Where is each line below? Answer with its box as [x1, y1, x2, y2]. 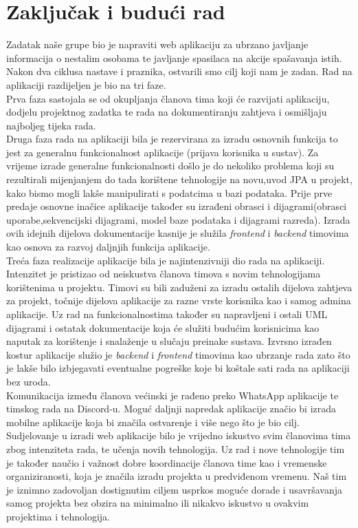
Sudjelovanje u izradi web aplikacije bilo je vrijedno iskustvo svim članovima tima [6, 428, 351, 443]
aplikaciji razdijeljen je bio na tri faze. [6, 77, 166, 92]
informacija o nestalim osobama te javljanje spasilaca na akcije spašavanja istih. [6, 50, 342, 65]
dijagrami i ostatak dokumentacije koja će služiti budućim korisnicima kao [6, 320, 320, 335]
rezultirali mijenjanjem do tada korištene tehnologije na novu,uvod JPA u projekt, [6, 172, 353, 187]
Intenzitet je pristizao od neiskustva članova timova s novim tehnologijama [6, 266, 321, 281]
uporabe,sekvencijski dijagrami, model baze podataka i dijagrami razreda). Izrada [6, 212, 350, 226]
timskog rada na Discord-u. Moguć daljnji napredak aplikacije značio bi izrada [6, 401, 337, 416]
